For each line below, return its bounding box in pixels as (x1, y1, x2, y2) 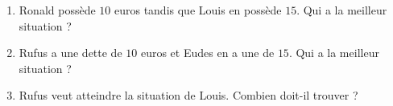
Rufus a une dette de (19, 44, 122, 61)
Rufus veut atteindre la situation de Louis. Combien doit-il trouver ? (19, 87, 358, 104)
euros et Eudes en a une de (140, 44, 275, 61)
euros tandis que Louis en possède (114, 2, 282, 18)
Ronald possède (19, 2, 96, 18)
